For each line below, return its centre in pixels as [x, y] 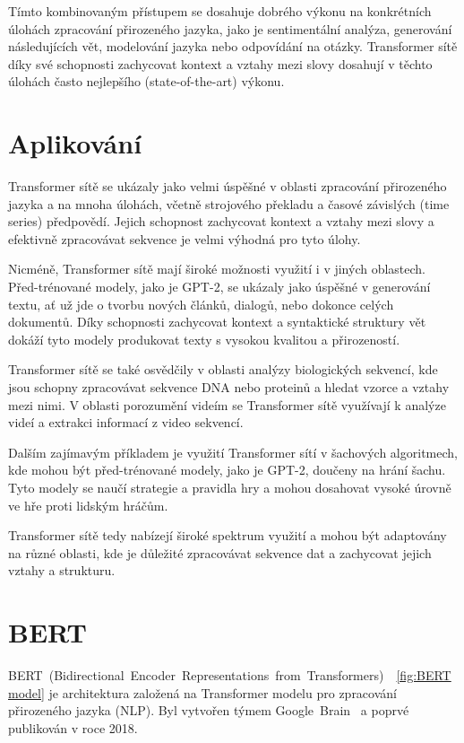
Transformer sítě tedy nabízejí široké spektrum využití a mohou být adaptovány [228, 535]
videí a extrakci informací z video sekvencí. [126, 422]
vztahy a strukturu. [62, 570]
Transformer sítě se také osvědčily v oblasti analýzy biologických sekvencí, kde [223, 369]
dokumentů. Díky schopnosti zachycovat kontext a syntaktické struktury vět [217, 322]
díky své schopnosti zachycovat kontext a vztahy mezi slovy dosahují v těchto [220, 63]
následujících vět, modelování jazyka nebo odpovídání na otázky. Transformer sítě [233, 46]
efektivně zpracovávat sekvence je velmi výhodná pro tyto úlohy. [185, 238]
